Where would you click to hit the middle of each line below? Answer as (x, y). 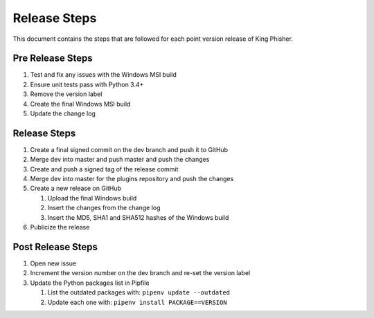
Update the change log (63, 113)
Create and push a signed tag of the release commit (104, 169)
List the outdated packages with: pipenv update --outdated (139, 292)
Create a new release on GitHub (75, 188)
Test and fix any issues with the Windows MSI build (103, 75)
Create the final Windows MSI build (80, 104)
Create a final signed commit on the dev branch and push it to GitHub (129, 149)
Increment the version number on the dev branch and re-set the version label (140, 273)
